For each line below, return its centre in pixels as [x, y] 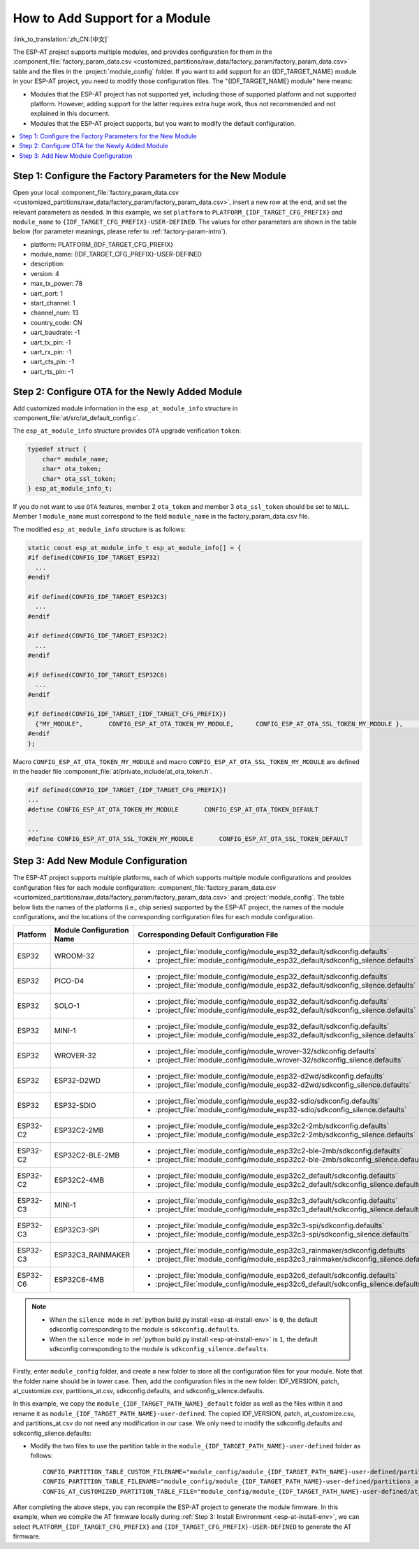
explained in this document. [70, 114]
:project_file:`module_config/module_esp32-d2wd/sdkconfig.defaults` [270, 1076]
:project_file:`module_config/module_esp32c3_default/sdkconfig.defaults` [277, 1201]
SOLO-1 [67, 1006]
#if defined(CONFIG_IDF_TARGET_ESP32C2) [97, 636]
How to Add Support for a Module [112, 18]
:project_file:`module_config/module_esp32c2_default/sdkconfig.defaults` [277, 1176]
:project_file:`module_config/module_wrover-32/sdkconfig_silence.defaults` [279, 1060]
